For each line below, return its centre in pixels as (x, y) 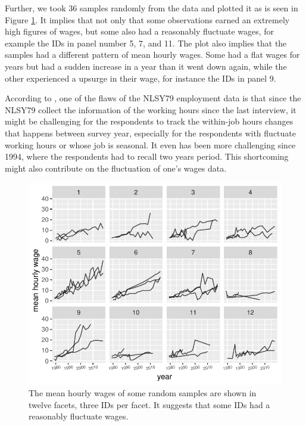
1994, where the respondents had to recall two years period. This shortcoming (147, 156)
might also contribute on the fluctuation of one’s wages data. (116, 168)
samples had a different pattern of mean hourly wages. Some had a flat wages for (152, 55)
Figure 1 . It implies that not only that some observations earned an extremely (147, 19)
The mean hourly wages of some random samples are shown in (143, 393)
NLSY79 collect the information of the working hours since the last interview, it (151, 109)
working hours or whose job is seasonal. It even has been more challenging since (150, 144)
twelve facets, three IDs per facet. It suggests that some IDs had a (149, 404)
